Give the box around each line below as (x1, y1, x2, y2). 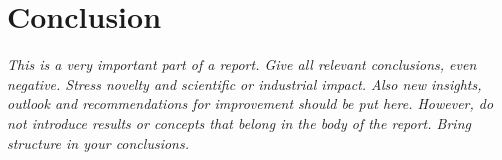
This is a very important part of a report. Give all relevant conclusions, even (7, 54, 477, 75)
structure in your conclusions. (7, 132, 189, 153)
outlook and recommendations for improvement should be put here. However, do (7, 93, 494, 114)
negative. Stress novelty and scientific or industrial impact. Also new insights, (7, 73, 482, 94)
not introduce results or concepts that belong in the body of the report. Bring (7, 112, 471, 133)
